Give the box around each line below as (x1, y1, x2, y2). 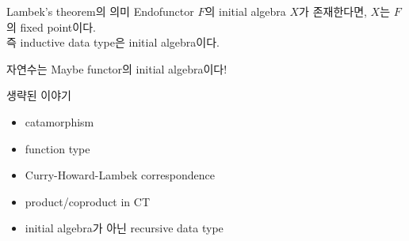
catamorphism (25, 113, 94, 130)
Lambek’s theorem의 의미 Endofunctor (6, 3, 194, 19)
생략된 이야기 (6, 87, 71, 104)
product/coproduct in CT (25, 193, 151, 209)
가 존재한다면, (299, 3, 367, 19)
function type (25, 140, 90, 156)
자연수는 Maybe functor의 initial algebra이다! (6, 60, 227, 77)
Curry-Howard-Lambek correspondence (25, 167, 216, 183)
